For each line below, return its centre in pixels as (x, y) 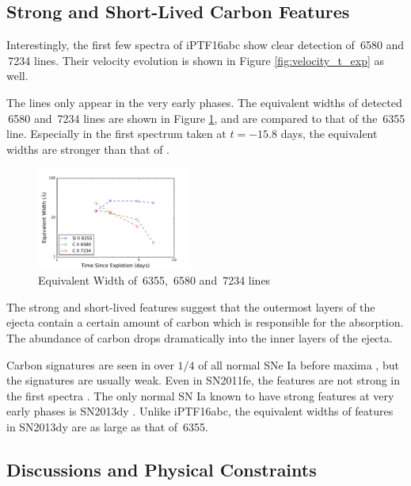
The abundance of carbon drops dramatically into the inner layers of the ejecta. (200, 337)
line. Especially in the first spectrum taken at (116, 134)
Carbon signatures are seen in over (90, 364)
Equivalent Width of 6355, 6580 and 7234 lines (154, 280)
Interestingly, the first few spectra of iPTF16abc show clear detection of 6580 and (205, 45)
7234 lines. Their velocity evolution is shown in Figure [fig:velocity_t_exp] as (196, 60)
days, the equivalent (329, 134)
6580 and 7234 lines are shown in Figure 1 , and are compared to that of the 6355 (207, 118)
